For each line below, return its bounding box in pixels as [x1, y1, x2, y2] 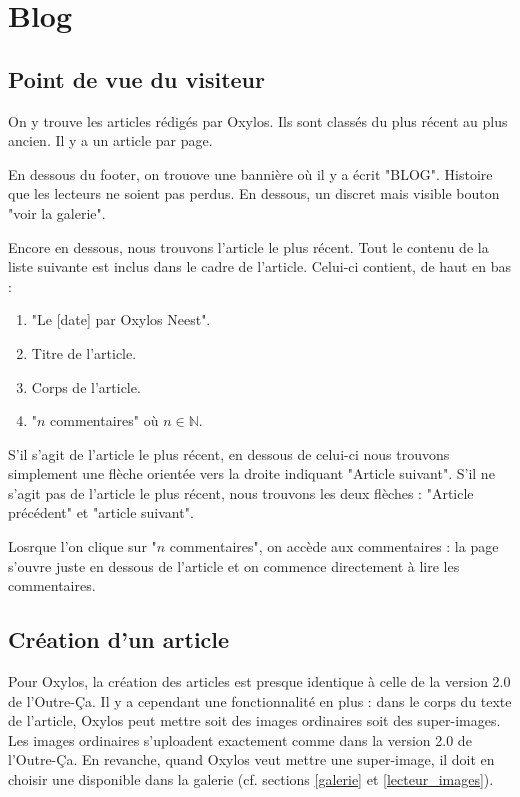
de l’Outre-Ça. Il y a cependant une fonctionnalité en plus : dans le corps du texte [8, 690, 512, 711]
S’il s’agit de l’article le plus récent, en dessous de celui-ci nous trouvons [8, 443, 450, 464]
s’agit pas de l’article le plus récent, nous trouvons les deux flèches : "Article [8, 482, 474, 503]
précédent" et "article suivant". [8, 502, 194, 523]
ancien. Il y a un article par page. [8, 130, 213, 151]
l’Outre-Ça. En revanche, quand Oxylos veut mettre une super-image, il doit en [8, 749, 495, 770]
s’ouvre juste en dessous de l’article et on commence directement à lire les [8, 555, 460, 576]
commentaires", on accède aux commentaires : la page [169, 536, 499, 557]
